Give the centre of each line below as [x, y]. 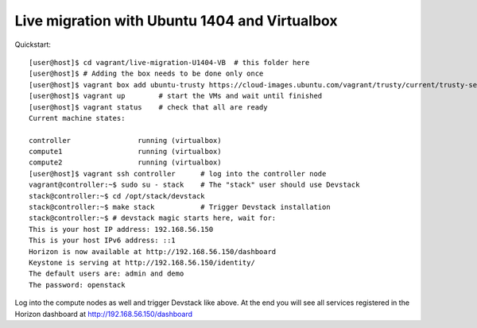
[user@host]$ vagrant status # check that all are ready [148, 107]
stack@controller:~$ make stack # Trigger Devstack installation [180, 207]
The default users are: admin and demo [107, 274]
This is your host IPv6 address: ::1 [103, 241]
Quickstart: [33, 44]
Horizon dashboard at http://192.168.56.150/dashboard [104, 314]
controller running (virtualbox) [125, 140]
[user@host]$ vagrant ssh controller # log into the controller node [178, 174]
